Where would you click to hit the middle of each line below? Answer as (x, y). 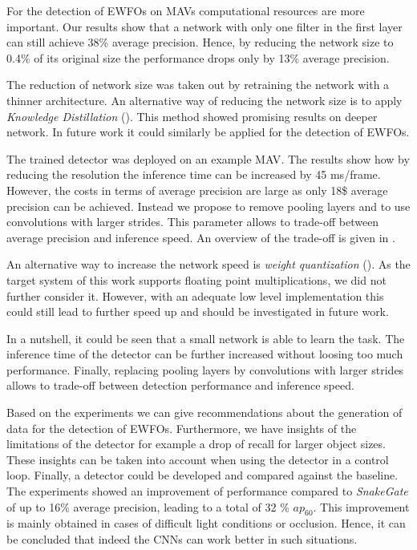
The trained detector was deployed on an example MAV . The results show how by (208, 158)
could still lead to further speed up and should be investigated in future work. (198, 311)
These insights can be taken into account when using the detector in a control (198, 459)
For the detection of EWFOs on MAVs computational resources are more (186, 10)
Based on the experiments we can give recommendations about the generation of (204, 412)
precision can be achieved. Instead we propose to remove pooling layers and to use (208, 206)
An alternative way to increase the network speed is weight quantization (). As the (208, 264)
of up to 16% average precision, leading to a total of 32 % (148, 506)
